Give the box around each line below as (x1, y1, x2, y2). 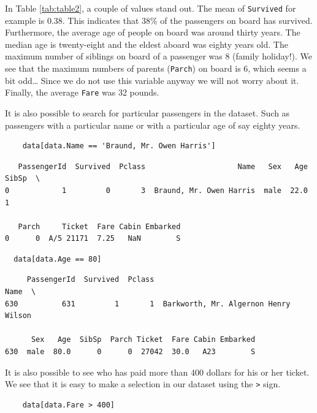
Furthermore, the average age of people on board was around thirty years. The (5, 26, 300, 39)
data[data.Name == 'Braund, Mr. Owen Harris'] (22, 142, 216, 151)
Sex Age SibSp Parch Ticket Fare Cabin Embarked (31, 335, 256, 344)
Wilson (5, 311, 31, 320)
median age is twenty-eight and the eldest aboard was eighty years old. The (5, 37, 288, 50)
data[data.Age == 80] (13, 254, 102, 263)
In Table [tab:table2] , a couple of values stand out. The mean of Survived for (5, 2, 296, 14)
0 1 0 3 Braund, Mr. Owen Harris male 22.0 (5, 186, 308, 195)
